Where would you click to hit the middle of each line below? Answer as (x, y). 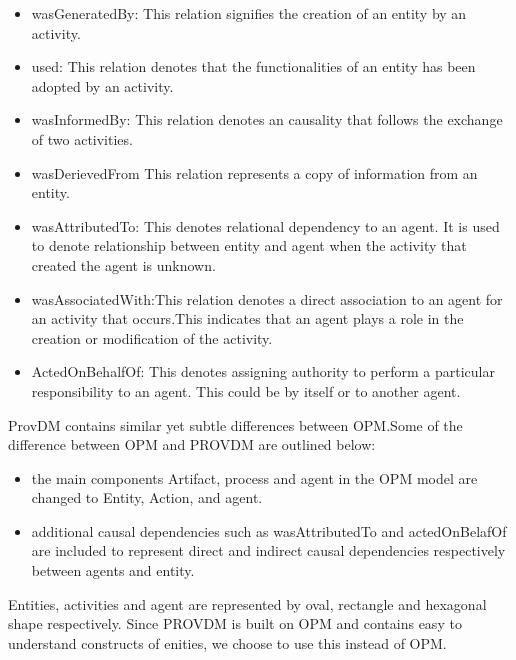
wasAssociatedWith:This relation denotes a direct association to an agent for (267, 298)
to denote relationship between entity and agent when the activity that (249, 245)
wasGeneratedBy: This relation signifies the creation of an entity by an (249, 13)
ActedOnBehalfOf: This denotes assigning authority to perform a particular (263, 371)
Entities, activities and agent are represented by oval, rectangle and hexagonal (247, 603)
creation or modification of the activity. (152, 337)
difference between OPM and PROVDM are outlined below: (192, 444)
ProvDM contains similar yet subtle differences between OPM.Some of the (235, 424)
